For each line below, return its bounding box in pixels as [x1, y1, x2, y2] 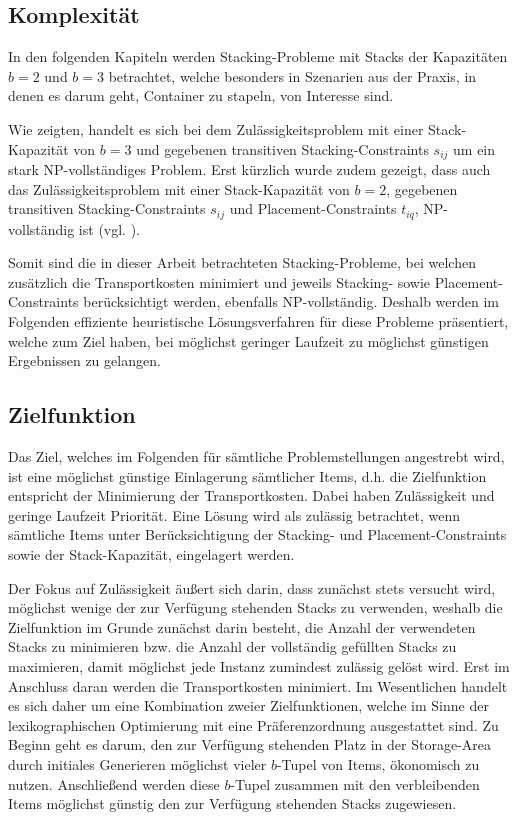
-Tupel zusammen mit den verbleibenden [230, 773, 480, 794]
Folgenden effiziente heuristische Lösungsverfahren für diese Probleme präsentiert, [8, 311, 509, 332]
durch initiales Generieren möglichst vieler [8, 753, 267, 774]
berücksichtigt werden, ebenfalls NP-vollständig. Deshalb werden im [83, 291, 500, 312]
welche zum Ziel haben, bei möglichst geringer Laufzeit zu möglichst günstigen [8, 330, 489, 351]
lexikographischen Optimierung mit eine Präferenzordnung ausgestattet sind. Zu [8, 714, 499, 735]
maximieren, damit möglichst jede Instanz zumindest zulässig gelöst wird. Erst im [8, 655, 510, 676]
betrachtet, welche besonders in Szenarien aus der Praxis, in [108, 65, 477, 86]
